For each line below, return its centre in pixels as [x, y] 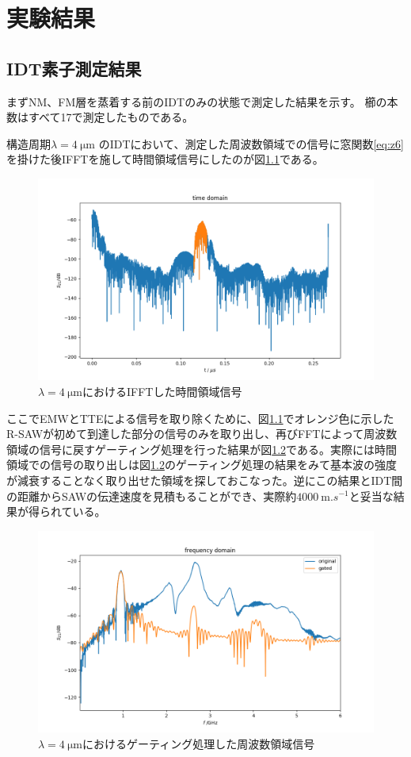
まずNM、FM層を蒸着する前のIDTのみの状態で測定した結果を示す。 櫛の [197, 101]
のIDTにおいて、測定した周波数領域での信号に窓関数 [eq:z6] [251, 143]
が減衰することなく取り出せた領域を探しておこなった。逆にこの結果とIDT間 [205, 480]
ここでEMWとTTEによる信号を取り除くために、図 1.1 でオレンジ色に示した [200, 418]
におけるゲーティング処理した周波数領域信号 [199, 743]
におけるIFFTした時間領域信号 [162, 391]
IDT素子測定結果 [74, 68]
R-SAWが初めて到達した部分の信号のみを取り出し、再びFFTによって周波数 [202, 434]
